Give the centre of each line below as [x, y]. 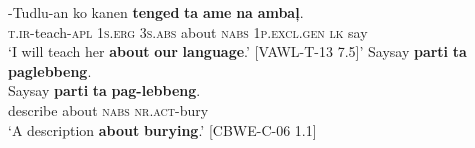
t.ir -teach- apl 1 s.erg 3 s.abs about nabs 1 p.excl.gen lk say [188, 31]
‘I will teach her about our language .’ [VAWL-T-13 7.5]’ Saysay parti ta [237, 51]
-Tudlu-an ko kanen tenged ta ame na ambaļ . [156, 12]
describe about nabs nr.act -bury [108, 109]
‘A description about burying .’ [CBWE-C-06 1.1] [162, 129]
